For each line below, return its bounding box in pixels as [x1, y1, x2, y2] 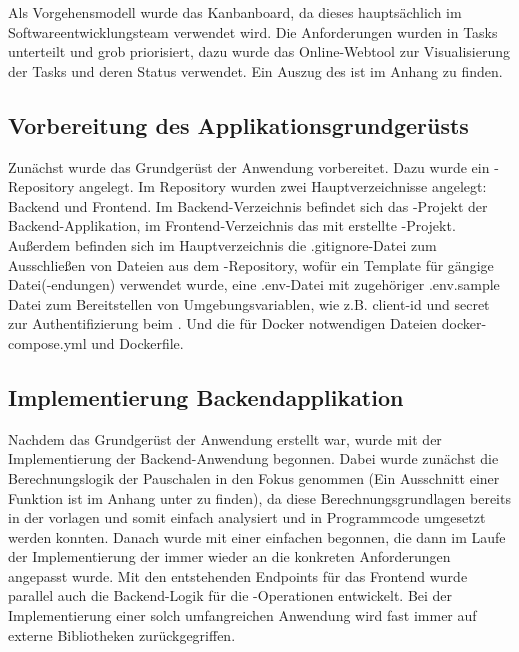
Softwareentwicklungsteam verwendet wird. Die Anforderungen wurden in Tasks [8, 21, 498, 42]
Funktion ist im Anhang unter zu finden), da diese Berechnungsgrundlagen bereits [8, 487, 511, 508]
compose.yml [8, 332, 87, 353]
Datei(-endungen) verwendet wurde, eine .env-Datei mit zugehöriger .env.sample [8, 274, 500, 295]
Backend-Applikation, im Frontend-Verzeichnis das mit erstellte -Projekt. [8, 215, 456, 236]
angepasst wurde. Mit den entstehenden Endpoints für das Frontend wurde [8, 565, 468, 586]
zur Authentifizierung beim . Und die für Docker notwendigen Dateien [8, 313, 438, 334]
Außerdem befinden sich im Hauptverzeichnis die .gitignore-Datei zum [8, 234, 437, 255]
